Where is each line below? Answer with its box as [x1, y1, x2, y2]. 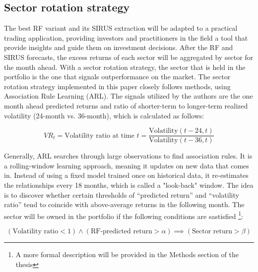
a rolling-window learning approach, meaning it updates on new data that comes [4, 160, 249, 170]
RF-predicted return [90, 228, 152, 235]
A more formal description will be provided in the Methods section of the [15, 249, 239, 260]
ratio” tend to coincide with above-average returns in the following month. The [4, 199, 245, 210]
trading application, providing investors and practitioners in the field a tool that [4, 32, 248, 43]
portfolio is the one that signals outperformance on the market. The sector [4, 71, 231, 82]
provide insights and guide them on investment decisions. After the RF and [4, 42, 233, 53]
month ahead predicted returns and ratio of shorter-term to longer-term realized [4, 100, 248, 110]
